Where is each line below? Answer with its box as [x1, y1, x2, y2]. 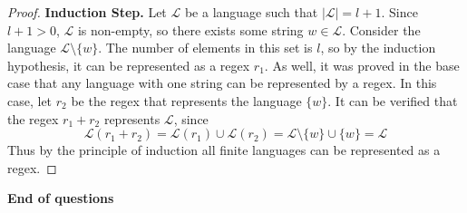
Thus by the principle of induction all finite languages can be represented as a [7, 140, 441, 160]
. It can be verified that [327, 91, 458, 110]
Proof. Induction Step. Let [7, 3, 167, 21]
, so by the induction [320, 38, 436, 57]
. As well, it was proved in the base [264, 55, 460, 74]
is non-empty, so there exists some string [77, 20, 304, 39]
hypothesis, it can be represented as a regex [7, 55, 250, 74]
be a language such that [184, 3, 318, 21]
